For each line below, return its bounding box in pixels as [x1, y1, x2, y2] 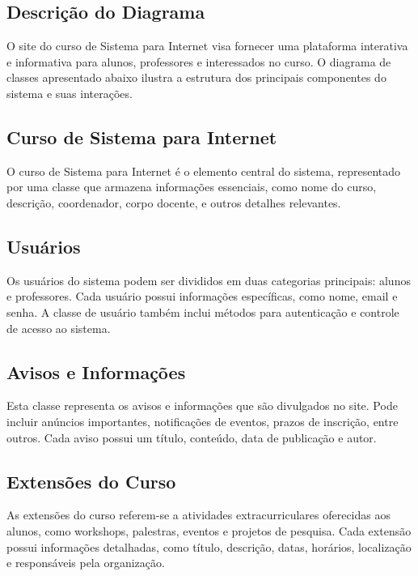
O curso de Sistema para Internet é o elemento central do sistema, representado [6, 162, 401, 179]
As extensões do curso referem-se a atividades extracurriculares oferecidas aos [6, 506, 391, 523]
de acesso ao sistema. [6, 319, 111, 336]
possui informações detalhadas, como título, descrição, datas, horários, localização [6, 538, 412, 555]
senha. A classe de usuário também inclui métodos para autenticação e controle [6, 303, 399, 320]
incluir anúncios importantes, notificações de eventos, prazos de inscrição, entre [6, 412, 399, 429]
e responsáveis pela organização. [6, 554, 165, 571]
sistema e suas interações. [6, 84, 133, 101]
